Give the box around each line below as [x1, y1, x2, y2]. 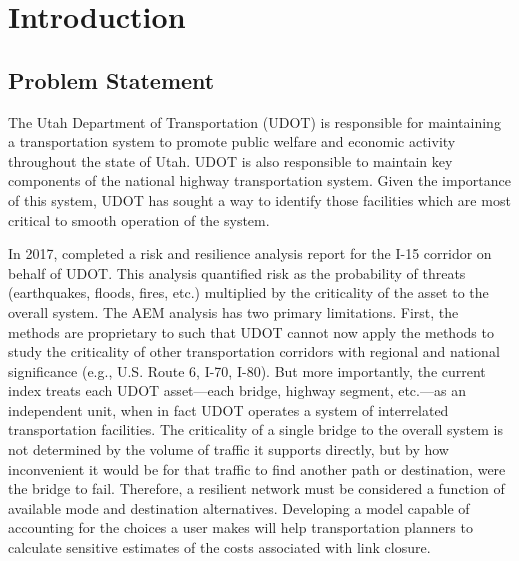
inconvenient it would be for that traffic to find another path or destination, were [8, 458, 506, 479]
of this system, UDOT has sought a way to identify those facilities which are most [8, 189, 511, 210]
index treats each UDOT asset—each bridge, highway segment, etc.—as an [8, 380, 466, 401]
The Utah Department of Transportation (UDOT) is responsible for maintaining [8, 111, 501, 132]
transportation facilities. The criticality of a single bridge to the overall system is [8, 419, 503, 440]
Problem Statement [8, 64, 215, 95]
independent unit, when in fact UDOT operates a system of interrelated [8, 399, 449, 420]
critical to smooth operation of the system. [8, 209, 270, 230]
